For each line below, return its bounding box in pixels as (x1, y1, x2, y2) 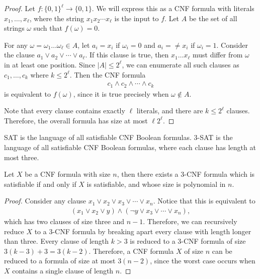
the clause (4, 49, 35, 60)
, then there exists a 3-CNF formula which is (117, 169, 255, 179)
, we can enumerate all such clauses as (122, 59, 239, 69)
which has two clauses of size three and (4, 216, 125, 227)
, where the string (29, 13, 84, 23)
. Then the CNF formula (69, 69, 146, 80)
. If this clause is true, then (85, 49, 169, 60)
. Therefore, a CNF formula (89, 245, 174, 256)
